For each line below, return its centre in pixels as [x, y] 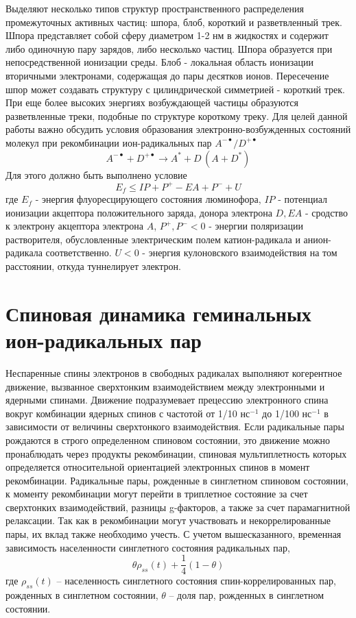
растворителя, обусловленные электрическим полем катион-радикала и [153, 239]
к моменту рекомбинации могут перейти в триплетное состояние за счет [157, 494]
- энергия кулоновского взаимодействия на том [240, 252]
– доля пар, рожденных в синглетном [247, 595]
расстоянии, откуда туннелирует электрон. [93, 266]
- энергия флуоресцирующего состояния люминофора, [148, 199]
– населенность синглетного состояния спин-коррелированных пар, [196, 581]
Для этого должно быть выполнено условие [96, 174]
